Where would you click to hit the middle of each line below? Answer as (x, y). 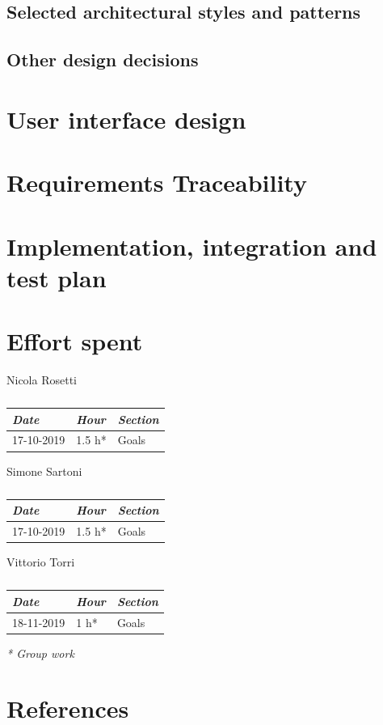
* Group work (40, 653)
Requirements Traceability (157, 182)
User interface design (126, 119)
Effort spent (75, 341)
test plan (57, 277)
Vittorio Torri (41, 562)
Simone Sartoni (44, 471)
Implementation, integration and (192, 246)
